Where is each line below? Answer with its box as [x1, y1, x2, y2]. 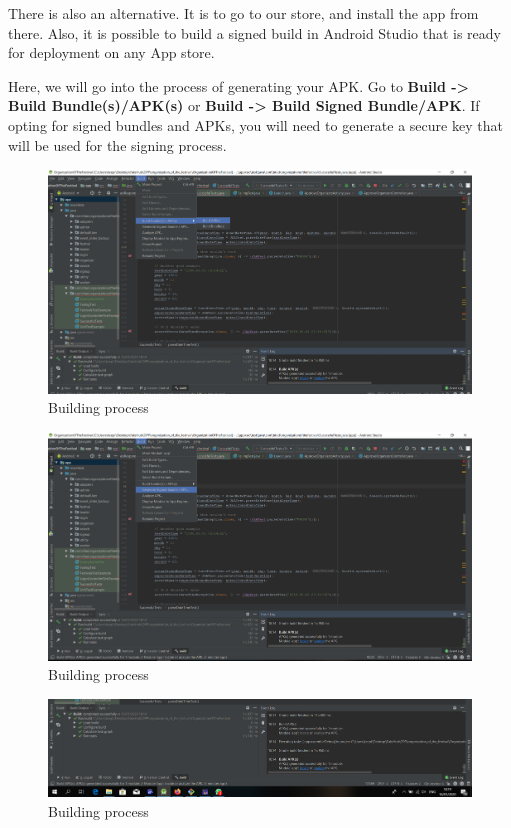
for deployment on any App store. [8, 42, 215, 63]
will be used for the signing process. [8, 134, 227, 155]
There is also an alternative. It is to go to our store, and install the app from [8, 3, 479, 23]
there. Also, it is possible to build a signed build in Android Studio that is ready [8, 22, 501, 43]
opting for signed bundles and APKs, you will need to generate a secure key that [8, 114, 503, 135]
